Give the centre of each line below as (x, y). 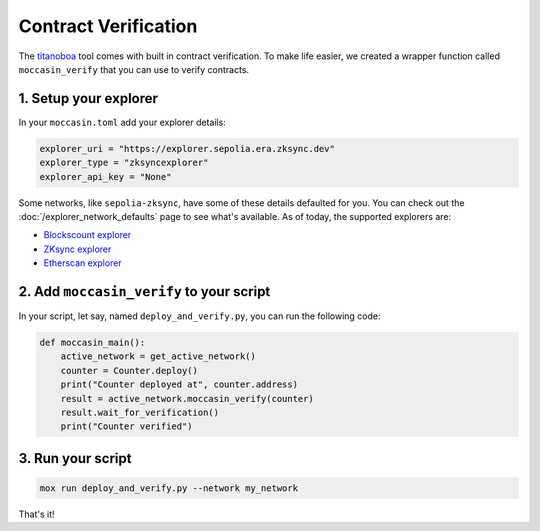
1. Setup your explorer (88, 98)
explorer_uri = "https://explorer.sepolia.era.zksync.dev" (187, 148)
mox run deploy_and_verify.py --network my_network (169, 488)
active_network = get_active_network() (158, 356)
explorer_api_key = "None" (105, 176)
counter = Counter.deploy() (129, 370)
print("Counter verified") (127, 426)
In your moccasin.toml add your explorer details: (122, 122)
